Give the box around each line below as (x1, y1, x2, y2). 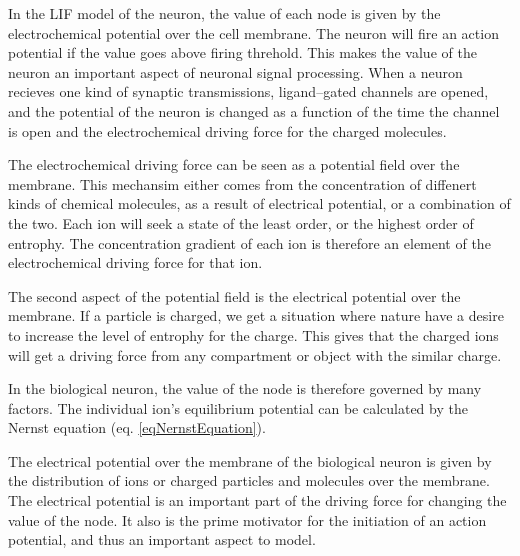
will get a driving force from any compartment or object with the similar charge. (8, 344, 502, 365)
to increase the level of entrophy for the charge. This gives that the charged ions (8, 324, 499, 345)
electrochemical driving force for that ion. (8, 252, 263, 273)
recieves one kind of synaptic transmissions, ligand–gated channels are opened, (8, 81, 489, 102)
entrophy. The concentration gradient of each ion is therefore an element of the (8, 232, 491, 253)
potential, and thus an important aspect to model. (8, 529, 316, 550)
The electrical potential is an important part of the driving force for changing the (8, 490, 507, 511)
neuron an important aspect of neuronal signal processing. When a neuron (8, 61, 463, 82)
